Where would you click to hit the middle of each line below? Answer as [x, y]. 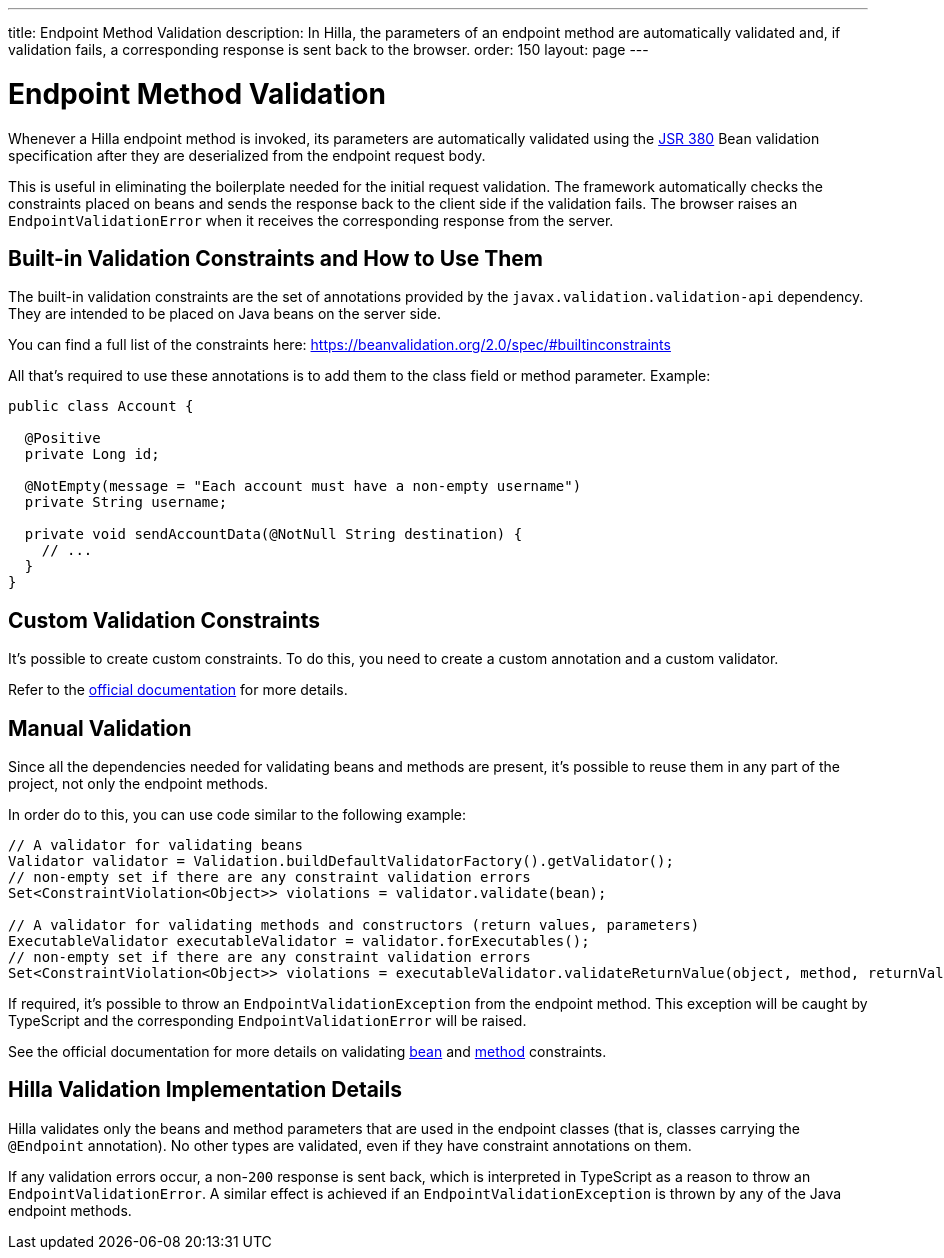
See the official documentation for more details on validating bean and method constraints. [307, 1052]
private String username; [126, 502]
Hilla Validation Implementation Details [205, 1090]
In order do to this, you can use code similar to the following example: [237, 815]
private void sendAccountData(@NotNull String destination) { [273, 534]
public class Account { [101, 406]
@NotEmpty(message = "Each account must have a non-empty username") [303, 486]
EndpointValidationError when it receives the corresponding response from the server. [311, 220]
